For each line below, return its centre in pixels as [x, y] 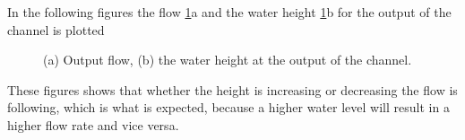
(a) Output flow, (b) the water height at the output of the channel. [228, 60]
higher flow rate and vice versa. [93, 124]
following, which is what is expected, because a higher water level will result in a [228, 107]
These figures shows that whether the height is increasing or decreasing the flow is [232, 89]
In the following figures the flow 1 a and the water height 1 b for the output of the [229, 12]
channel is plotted [56, 29]
